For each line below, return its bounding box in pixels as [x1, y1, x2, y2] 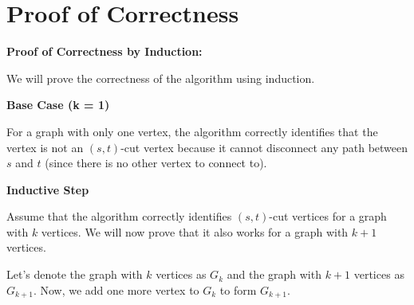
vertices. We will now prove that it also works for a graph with [41, 223, 349, 240]
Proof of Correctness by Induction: [6, 43, 203, 60]
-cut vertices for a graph [269, 208, 387, 225]
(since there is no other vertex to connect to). [45, 154, 267, 171]
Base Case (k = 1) [6, 96, 110, 113]
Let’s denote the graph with [6, 266, 143, 283]
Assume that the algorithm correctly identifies [6, 208, 232, 225]
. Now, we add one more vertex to [33, 281, 199, 298]
